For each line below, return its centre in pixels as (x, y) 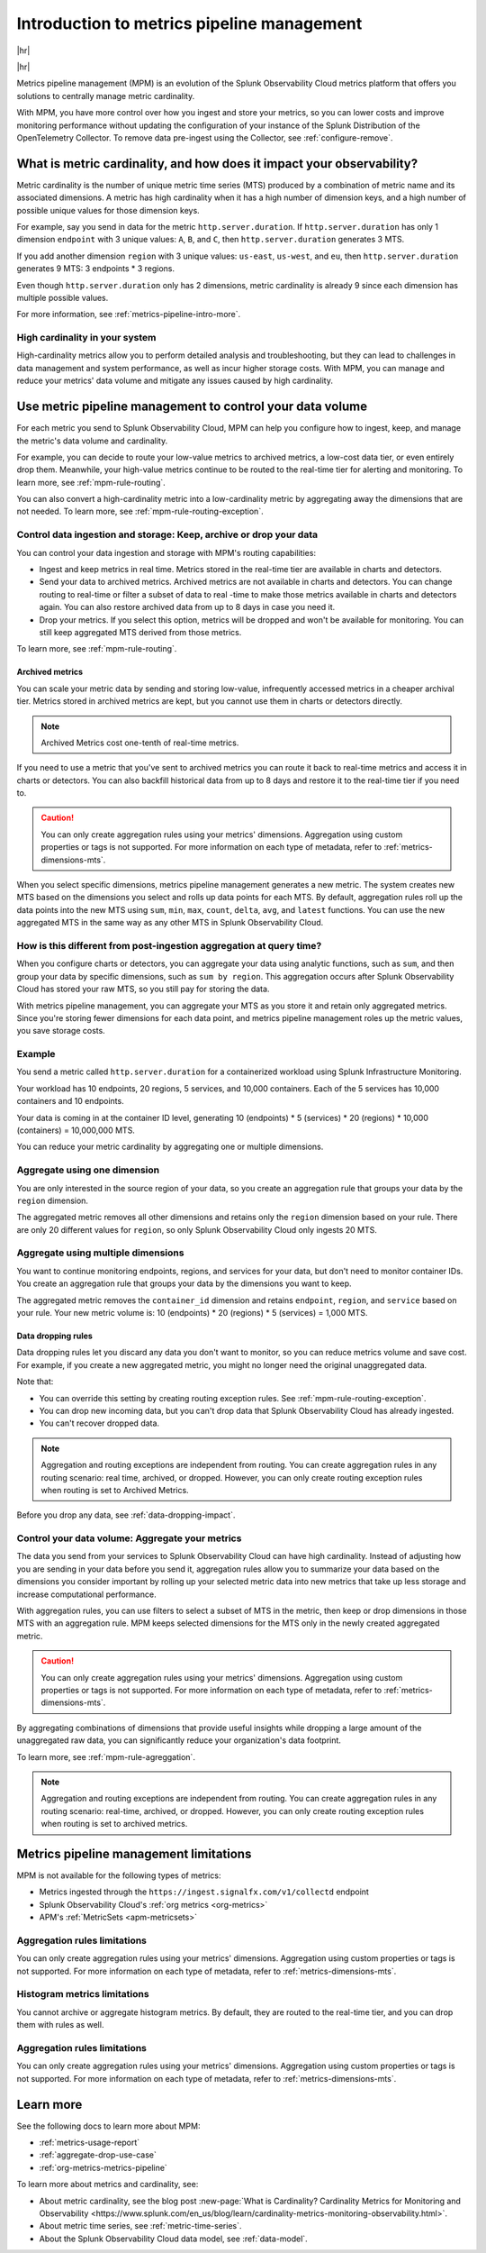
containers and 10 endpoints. (71, 1101)
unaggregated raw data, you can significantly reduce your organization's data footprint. (179, 1740)
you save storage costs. (61, 1031)
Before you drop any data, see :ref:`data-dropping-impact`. (126, 1515)
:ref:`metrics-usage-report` (90, 2143)
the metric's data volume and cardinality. (92, 441)
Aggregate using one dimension (88, 1170)
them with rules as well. (60, 2025)
